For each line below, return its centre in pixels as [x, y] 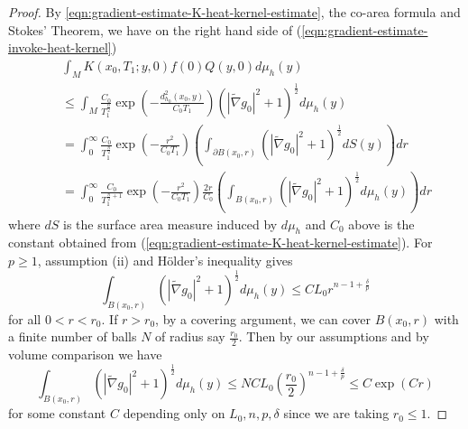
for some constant [57, 413]
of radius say [190, 336]
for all [25, 318]
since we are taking [336, 413]
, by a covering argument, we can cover [263, 318]
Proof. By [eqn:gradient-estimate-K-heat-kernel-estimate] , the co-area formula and [234, 12]
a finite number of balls [73, 336]
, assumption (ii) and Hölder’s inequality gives [165, 261]
